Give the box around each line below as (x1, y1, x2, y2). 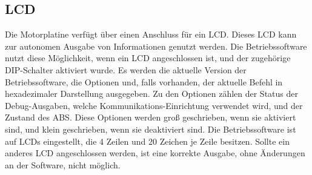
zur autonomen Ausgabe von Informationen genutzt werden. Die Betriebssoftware (5, 39, 307, 52)
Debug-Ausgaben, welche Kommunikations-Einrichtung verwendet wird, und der (5, 99, 303, 111)
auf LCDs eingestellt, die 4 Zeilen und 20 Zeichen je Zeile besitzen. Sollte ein (5, 134, 290, 147)
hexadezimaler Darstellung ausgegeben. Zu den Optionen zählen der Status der (5, 87, 298, 100)
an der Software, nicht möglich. (5, 158, 121, 171)
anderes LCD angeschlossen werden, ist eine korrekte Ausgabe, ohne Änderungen (5, 147, 305, 159)
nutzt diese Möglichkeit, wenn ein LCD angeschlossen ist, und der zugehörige (5, 51, 291, 64)
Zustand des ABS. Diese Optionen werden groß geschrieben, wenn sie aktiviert (5, 111, 296, 124)
